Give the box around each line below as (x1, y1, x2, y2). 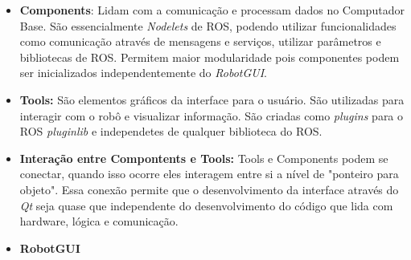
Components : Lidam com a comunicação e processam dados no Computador (19, 2, 405, 18)
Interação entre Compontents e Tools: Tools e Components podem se (19, 149, 388, 166)
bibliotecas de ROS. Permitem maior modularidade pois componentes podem (19, 48, 400, 65)
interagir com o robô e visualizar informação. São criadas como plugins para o (19, 107, 404, 124)
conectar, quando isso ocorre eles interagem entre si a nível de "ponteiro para (19, 165, 399, 182)
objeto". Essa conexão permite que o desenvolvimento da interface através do (19, 181, 399, 197)
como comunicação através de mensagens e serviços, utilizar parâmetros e (19, 33, 381, 50)
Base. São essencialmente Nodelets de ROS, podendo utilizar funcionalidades (19, 17, 397, 34)
